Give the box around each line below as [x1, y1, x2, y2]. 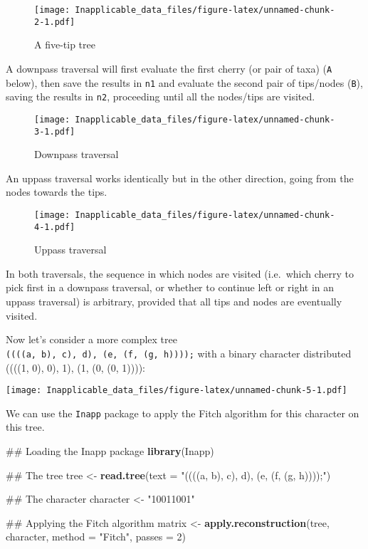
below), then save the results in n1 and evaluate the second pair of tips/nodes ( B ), [6, 75, 363, 90]
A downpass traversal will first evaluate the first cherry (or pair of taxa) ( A [6, 61, 332, 75]
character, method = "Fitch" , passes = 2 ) [6, 529, 186, 544]
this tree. [6, 419, 45, 434]
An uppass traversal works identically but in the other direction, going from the [6, 170, 354, 185]
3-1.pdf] [34, 126, 75, 137]
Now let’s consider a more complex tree [6, 332, 177, 347]
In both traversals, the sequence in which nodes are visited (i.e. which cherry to [6, 266, 354, 281]
